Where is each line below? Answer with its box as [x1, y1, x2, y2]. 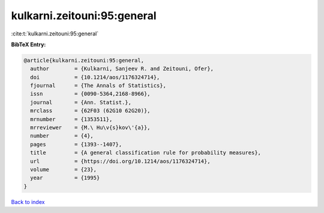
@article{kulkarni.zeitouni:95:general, [23, 57, 144, 64]
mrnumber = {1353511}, [30, 116, 113, 122]
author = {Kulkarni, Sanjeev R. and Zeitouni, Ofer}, [30, 65, 214, 72]
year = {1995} [30, 175, 100, 181]
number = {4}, [30, 133, 94, 139]
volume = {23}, [30, 166, 97, 173]
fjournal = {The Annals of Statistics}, [30, 82, 166, 89]
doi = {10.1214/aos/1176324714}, [30, 74, 160, 80]
